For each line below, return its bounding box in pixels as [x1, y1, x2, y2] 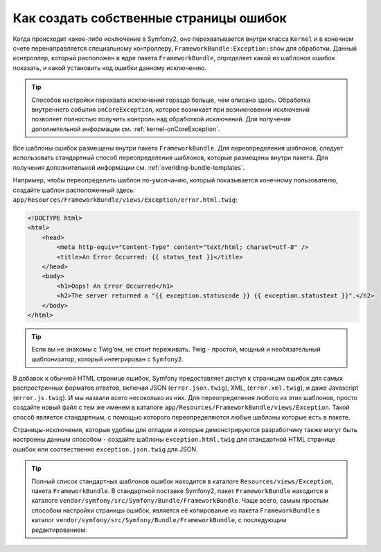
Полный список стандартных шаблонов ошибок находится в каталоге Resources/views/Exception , [31, 477, 334, 485]
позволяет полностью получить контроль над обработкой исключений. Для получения [31, 115, 291, 123]
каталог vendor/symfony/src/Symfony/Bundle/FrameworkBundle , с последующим [31, 516, 287, 524]
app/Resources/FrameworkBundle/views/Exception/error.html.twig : [12, 196, 238, 204]
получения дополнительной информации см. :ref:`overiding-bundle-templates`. [12, 163, 245, 171]
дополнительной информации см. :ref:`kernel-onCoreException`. [31, 125, 220, 133]
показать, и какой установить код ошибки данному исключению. [12, 63, 207, 72]
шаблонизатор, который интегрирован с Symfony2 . [31, 354, 184, 363]
